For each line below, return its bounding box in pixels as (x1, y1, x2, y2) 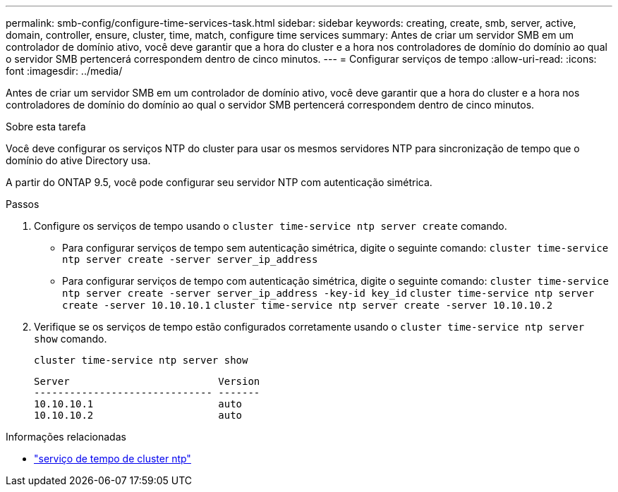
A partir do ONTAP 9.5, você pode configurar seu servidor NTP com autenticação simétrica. (6, 176, 432, 188)
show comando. (34, 333, 107, 345)
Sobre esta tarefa (6, 121, 86, 133)
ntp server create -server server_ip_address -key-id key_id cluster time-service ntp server (62, 288, 595, 299)
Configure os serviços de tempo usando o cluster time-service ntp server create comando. (34, 220, 507, 232)
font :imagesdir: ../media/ (6, 65, 123, 77)
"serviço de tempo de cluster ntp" (34, 453, 191, 465)
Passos (6, 198, 40, 210)
